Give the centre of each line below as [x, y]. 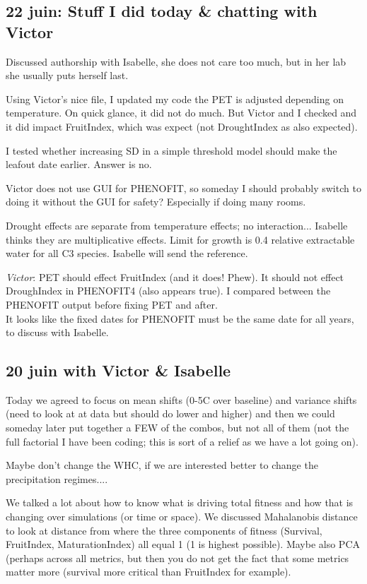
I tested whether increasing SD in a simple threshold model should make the [171, 150]
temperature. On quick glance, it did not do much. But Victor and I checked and [181, 113]
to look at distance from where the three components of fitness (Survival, [164, 530]
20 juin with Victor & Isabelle [118, 370]
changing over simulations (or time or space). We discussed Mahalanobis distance [182, 517]
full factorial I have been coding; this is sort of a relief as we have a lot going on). [182, 441]
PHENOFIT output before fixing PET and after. [112, 304]
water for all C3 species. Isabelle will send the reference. [127, 253]
